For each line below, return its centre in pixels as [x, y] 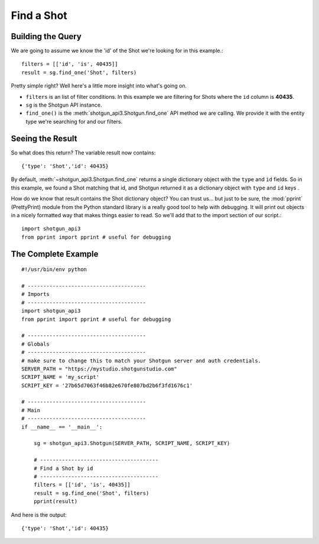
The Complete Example [55, 254]
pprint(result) [56, 501]
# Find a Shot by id [63, 468]
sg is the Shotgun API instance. [64, 105]
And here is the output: [39, 514]
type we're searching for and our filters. [74, 121]
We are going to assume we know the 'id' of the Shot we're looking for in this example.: [117, 51]
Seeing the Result [44, 138]
